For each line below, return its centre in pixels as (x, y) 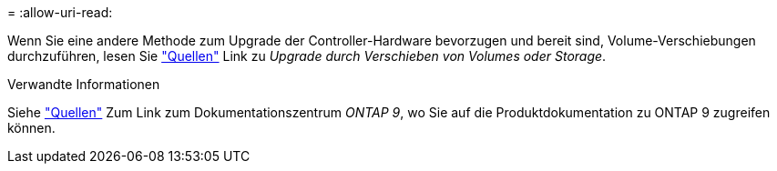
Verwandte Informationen (84, 84)
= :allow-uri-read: (60, 12)
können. (31, 128)
